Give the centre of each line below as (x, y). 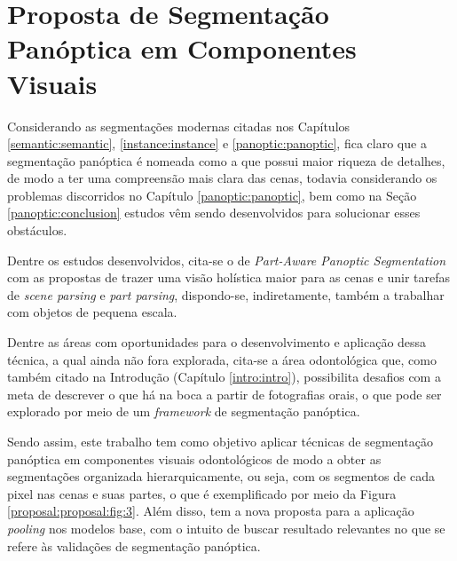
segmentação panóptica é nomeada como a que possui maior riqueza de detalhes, (226, 160)
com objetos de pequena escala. (92, 312)
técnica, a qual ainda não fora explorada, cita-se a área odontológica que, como (222, 359)
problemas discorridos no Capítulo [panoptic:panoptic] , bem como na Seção (212, 195)
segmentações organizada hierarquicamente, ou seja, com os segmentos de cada (221, 476)
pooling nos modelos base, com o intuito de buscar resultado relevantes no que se (226, 528)
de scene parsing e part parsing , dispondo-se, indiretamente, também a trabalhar (226, 294)
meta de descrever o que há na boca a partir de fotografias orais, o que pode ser (225, 394)
